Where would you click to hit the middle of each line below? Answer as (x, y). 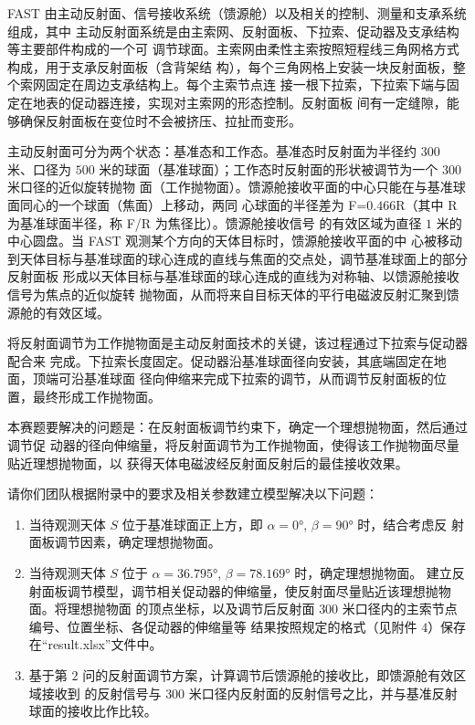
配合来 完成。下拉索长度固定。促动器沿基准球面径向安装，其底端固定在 (221, 360)
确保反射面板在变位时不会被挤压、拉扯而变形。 (160, 120)
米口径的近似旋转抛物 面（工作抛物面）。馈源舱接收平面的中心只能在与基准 (230, 187)
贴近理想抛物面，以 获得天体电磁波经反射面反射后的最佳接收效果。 (208, 462)
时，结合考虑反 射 (411, 524)
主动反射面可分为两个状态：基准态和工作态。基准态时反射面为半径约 (212, 151)
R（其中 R (427, 204)
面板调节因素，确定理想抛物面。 (125, 542)
